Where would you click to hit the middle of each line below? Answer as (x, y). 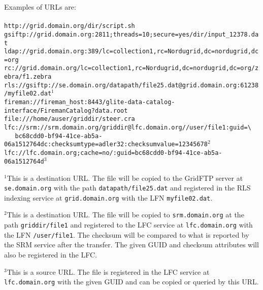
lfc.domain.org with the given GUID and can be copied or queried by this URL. (131, 282)
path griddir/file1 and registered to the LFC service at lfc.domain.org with (128, 225)
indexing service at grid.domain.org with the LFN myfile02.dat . (108, 197)
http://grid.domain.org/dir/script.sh (70, 26)
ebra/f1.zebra (28, 77)
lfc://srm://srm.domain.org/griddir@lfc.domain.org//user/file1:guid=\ (128, 128)
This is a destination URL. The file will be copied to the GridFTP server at (125, 178)
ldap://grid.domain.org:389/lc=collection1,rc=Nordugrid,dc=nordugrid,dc (131, 52)
